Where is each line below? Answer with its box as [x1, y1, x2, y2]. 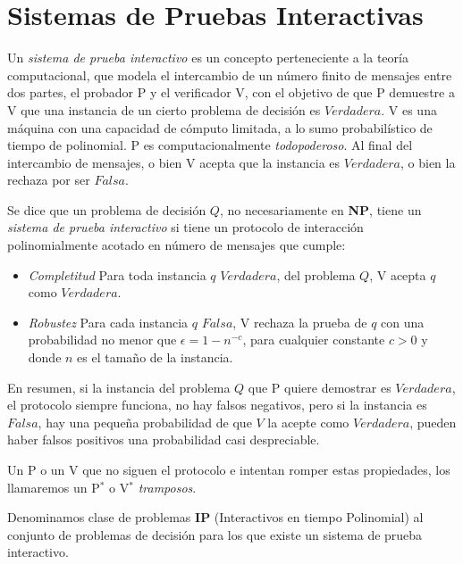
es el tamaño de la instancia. [77, 348, 233, 367]
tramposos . [138, 477, 197, 496]
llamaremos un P [7, 477, 100, 496]
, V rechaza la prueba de [232, 312, 367, 331]
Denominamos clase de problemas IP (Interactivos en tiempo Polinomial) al [7, 508, 424, 527]
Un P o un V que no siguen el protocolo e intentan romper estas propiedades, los [7, 460, 450, 478]
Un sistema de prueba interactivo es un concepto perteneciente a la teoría [7, 48, 408, 67]
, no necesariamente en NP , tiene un [219, 200, 422, 219]
